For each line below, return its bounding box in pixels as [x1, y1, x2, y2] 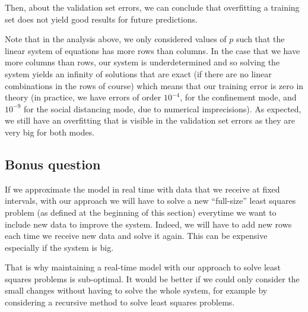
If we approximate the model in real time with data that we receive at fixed [5, 182, 280, 195]
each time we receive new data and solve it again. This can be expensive [5, 229, 268, 242]
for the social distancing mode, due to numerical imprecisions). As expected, [23, 102, 301, 115]
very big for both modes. [5, 125, 95, 138]
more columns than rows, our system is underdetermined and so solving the [5, 56, 280, 68]
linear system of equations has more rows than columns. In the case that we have [5, 44, 300, 56]
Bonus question [5, 155, 101, 173]
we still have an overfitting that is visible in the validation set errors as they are [5, 114, 296, 127]
